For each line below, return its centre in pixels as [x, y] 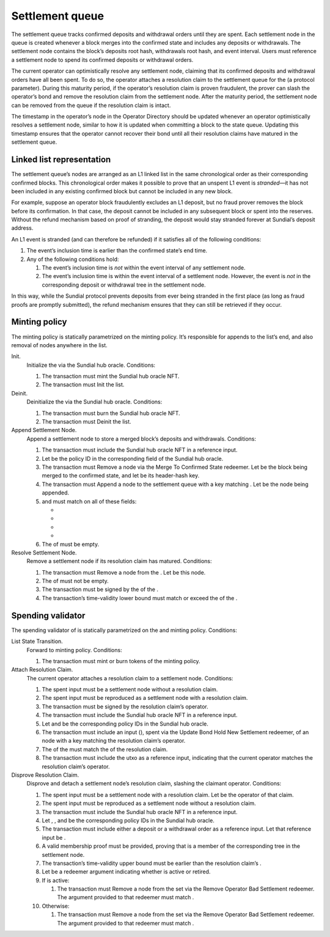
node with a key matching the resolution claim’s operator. [114, 741]
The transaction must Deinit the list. [86, 422]
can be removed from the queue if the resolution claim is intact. [91, 105]
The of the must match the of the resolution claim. [105, 749]
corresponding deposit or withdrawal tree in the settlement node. [124, 285]
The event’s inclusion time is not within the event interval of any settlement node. [144, 268]
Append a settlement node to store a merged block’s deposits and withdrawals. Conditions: [141, 439]
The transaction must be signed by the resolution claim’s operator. [125, 707]
